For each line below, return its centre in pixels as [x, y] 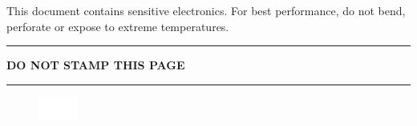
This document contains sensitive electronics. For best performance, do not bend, [206, 10]
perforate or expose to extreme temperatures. [118, 26]
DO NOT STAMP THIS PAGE [96, 65]
